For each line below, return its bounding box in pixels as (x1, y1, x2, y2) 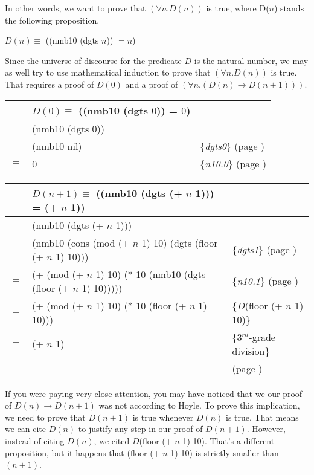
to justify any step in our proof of (78, 422, 203, 435)
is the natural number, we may (194, 54, 309, 66)
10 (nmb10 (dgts (136, 267, 206, 281)
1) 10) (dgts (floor (141, 235, 218, 250)
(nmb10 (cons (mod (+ (32, 235, 130, 250)
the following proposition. (5, 13, 100, 26)
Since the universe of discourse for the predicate (5, 54, 182, 66)
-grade (249, 329, 275, 344)
